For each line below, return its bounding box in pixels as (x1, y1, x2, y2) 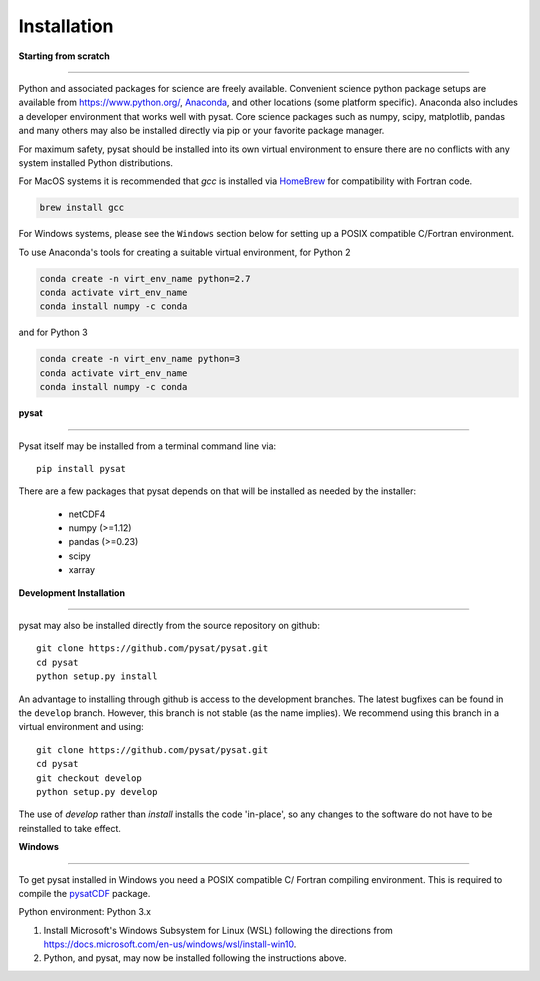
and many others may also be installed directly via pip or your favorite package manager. (18, 125, 385, 137)
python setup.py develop (36, 786, 158, 797)
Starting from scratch (18, 50, 110, 62)
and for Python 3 (18, 326, 89, 339)
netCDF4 (68, 508, 106, 520)
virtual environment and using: (18, 721, 144, 733)
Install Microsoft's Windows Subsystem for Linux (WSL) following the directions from (43, 924, 394, 936)
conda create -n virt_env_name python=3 (39, 353, 240, 365)
